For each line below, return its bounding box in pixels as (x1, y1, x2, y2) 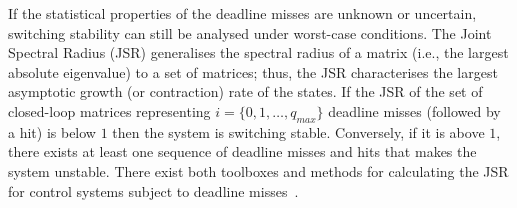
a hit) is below (8, 121, 96, 142)
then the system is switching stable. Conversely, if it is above (112, 121, 485, 142)
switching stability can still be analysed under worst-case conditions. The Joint (8, 22, 492, 43)
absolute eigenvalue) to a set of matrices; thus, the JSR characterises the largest (8, 61, 498, 82)
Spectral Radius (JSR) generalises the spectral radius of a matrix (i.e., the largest (8, 42, 509, 63)
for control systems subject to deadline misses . (8, 180, 299, 201)
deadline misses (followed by (328, 100, 501, 121)
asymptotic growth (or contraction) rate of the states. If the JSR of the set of (8, 81, 483, 102)
